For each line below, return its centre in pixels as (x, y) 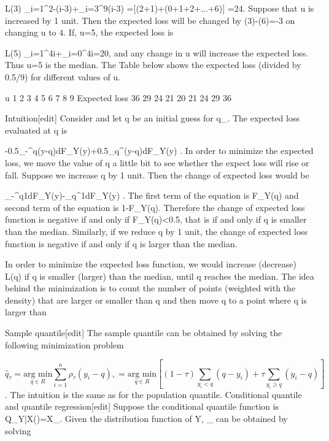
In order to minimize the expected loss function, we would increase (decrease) (151, 264)
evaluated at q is (36, 130)
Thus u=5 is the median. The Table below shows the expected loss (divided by (153, 65)
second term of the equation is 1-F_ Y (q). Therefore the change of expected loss (155, 207)
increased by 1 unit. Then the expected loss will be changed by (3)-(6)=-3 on (150, 20)
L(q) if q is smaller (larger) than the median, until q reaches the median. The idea (160, 276)
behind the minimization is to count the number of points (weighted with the (150, 288)
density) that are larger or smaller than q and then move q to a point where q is (156, 300)
